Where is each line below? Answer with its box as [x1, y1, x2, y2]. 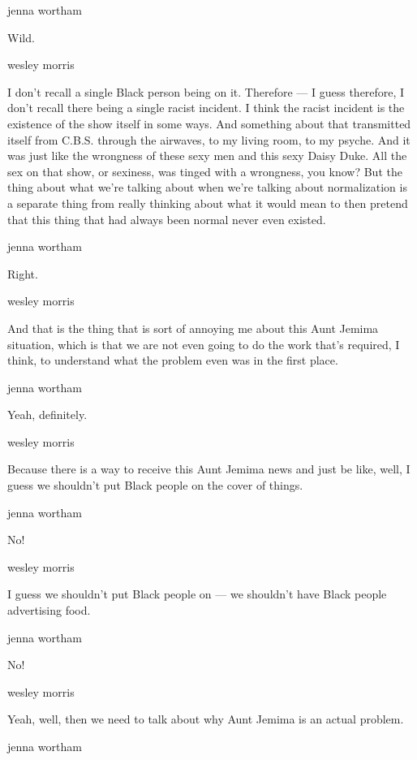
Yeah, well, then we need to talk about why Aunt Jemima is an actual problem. [7, 710, 404, 728]
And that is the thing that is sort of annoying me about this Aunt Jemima [7, 319, 379, 336]
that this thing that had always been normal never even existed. [7, 210, 326, 227]
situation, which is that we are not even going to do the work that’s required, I [7, 335, 400, 352]
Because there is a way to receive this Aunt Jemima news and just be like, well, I [7, 460, 411, 477]
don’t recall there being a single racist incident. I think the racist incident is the [7, 99, 405, 116]
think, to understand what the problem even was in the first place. [7, 352, 338, 369]
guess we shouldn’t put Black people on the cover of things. [7, 477, 303, 494]
